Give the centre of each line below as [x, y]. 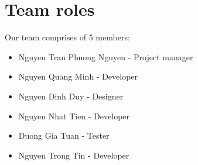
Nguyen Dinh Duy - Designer [71, 96]
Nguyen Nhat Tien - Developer [74, 116]
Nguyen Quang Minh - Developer [78, 76]
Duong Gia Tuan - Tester [64, 135]
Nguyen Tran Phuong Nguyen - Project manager [106, 56]
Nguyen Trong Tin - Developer [74, 155]
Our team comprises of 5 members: [67, 37]
